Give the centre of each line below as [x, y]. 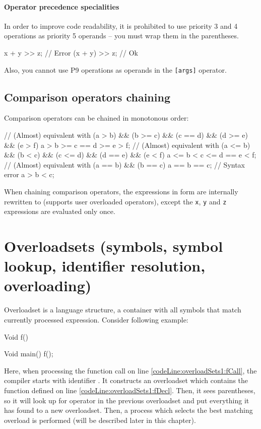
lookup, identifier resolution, [105, 266]
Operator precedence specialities [62, 6]
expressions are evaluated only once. [60, 211]
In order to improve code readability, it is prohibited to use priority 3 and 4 [121, 25]
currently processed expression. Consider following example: [96, 319]
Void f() [16, 336]
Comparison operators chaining [87, 97]
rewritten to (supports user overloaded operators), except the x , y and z [115, 201]
